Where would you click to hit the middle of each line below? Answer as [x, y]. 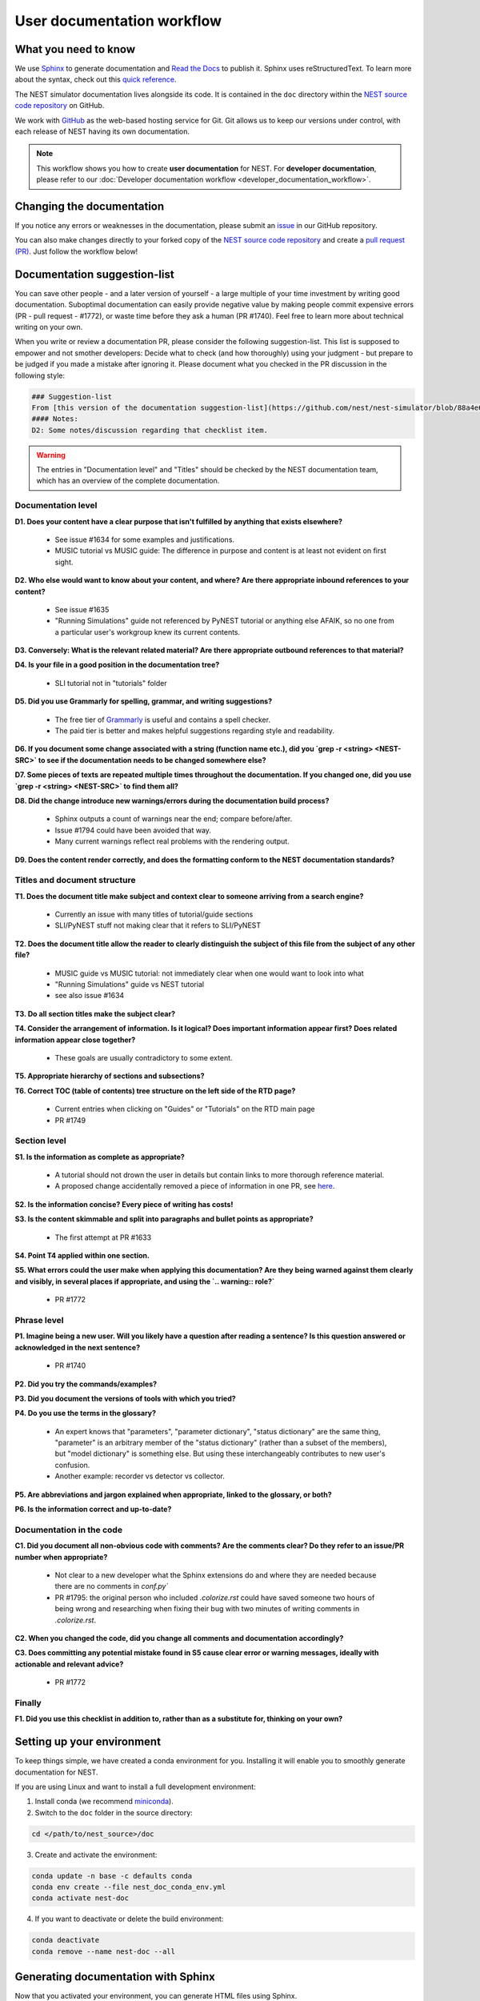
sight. [64, 562]
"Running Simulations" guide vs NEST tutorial [129, 984]
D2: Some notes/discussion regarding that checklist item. [150, 430]
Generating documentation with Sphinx [115, 1977]
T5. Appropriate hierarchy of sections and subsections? [110, 1076]
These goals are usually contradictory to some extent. [144, 1058]
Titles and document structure [75, 880]
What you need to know [75, 49]
